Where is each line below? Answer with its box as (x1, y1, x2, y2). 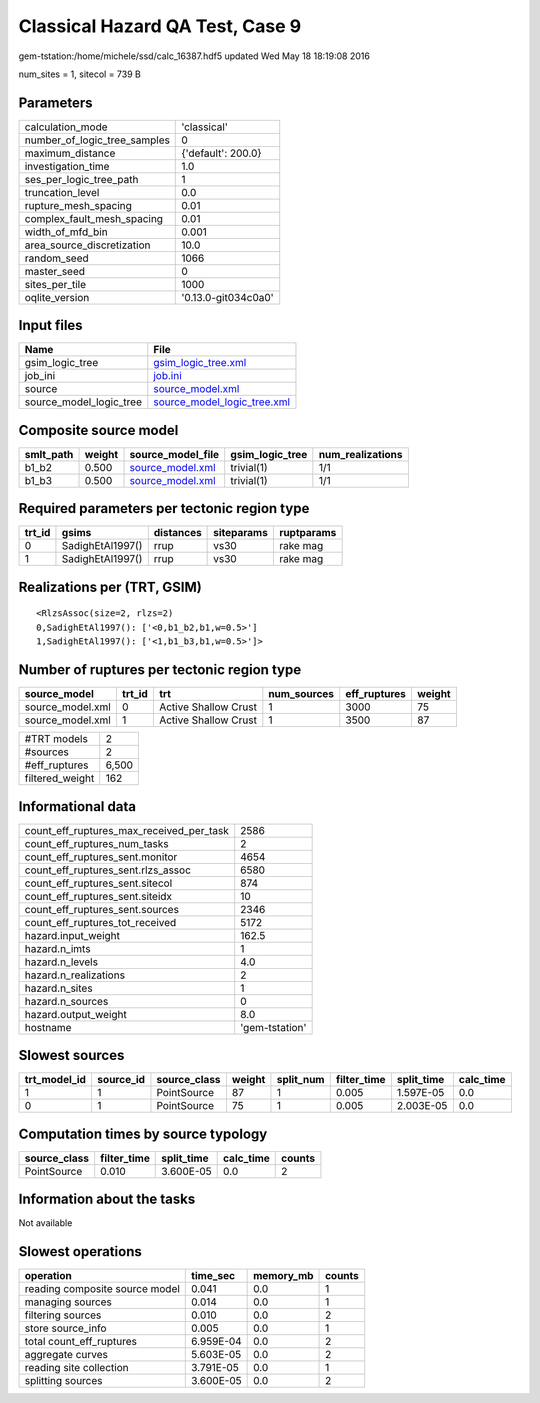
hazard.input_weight (24, 928, 120, 942)
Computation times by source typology (18, 1125, 268, 1142)
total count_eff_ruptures (24, 1335, 137, 1349)
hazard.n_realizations (24, 968, 125, 982)
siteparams (213, 526, 269, 540)
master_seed (24, 264, 85, 278)
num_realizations (318, 447, 403, 461)
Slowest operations (18, 1243, 142, 1260)
